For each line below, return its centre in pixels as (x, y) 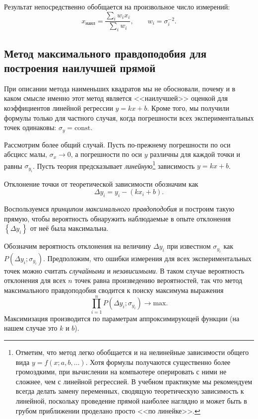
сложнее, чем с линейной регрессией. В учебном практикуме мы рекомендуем (134, 381)
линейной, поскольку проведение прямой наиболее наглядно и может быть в (131, 400)
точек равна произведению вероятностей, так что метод (159, 280)
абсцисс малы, (26, 154)
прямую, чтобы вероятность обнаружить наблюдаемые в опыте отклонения (117, 218)
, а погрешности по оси (106, 154)
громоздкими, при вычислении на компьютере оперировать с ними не (121, 372)
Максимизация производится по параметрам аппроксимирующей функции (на (122, 318)
